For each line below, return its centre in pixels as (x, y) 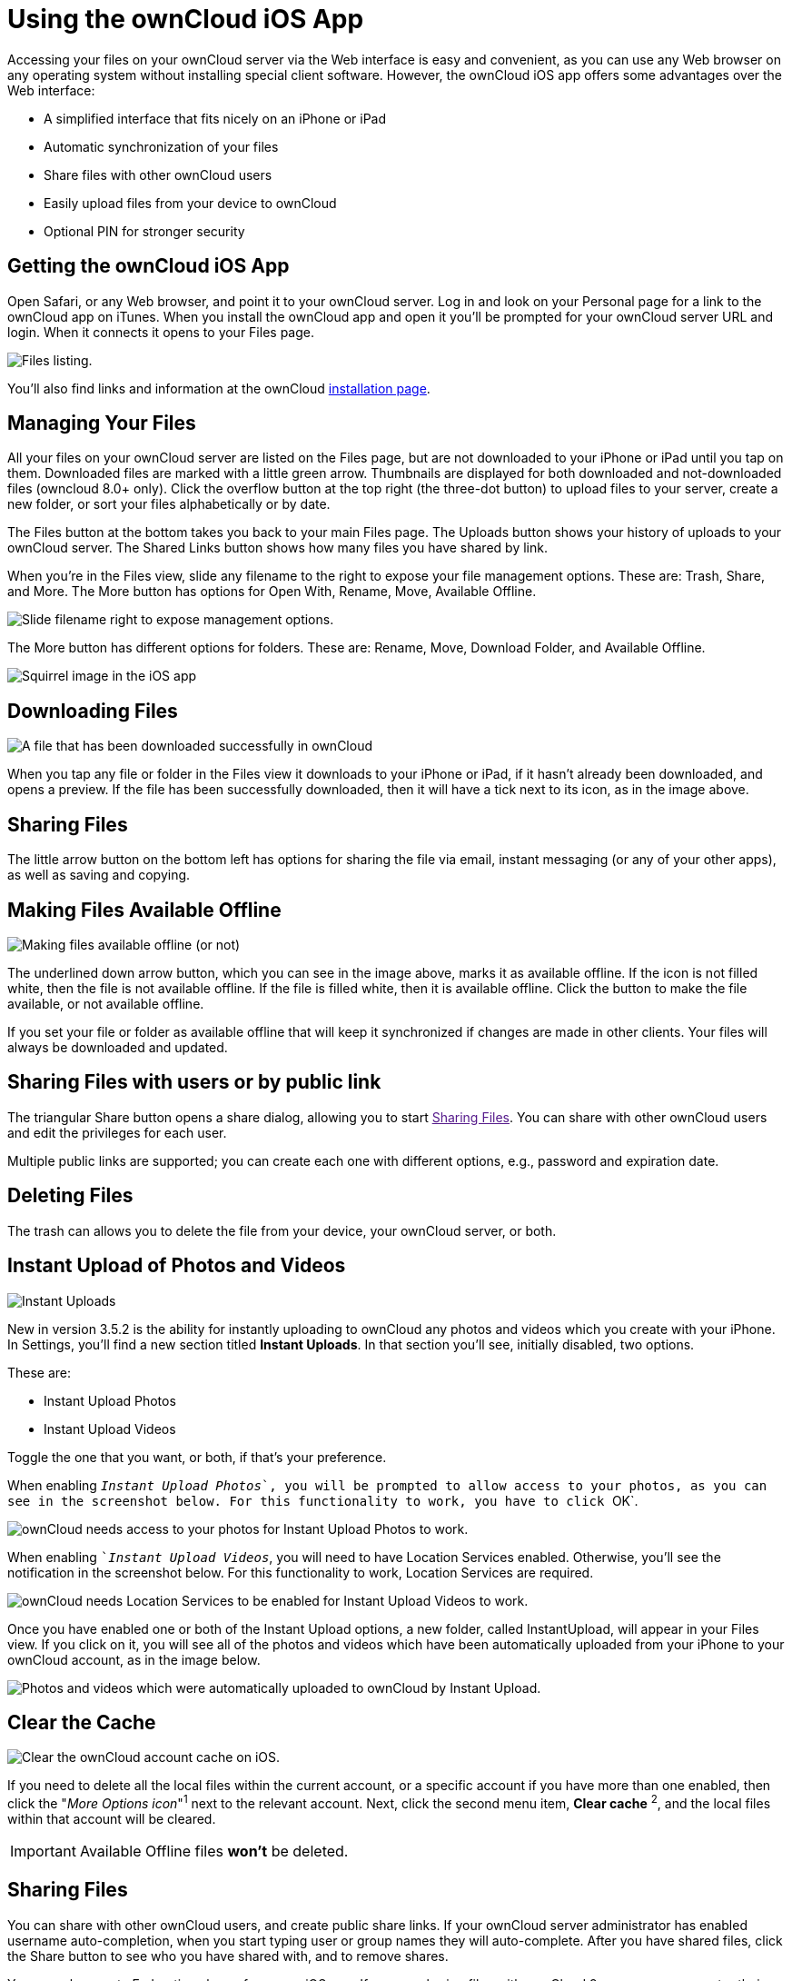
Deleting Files (70, 1196)
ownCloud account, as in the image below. (134, 1659)
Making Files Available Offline (144, 910)
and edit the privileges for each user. (117, 1132)
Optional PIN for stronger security (144, 231)
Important (43, 1851)
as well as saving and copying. (99, 875)
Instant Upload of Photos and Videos (177, 1266)
